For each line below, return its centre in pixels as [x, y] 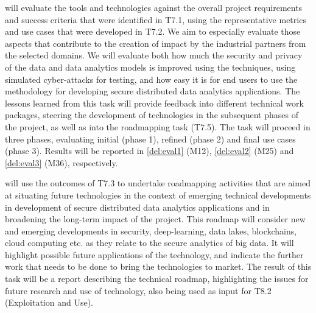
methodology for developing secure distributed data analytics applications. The [153, 91]
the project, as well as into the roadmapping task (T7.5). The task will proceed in [158, 126]
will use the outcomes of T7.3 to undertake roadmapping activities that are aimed [158, 183]
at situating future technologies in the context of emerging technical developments [158, 195]
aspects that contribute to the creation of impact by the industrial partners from [156, 43]
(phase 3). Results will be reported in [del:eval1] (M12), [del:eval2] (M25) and [149, 151]
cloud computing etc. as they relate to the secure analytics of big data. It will [149, 243]
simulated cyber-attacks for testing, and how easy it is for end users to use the [151, 79]
